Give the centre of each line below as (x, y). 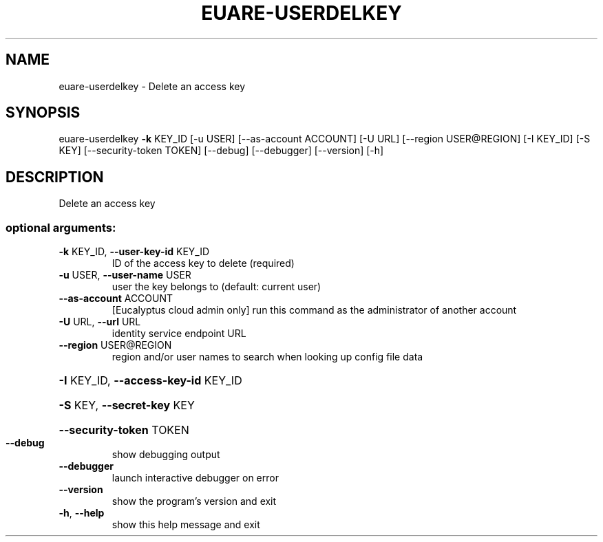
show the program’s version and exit (194, 501)
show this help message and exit (186, 525)
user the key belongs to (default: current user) (216, 287)
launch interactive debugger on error (195, 478)
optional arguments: (61, 227)
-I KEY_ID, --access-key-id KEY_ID (150, 381)
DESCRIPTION (55, 177)
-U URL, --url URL (100, 322)
